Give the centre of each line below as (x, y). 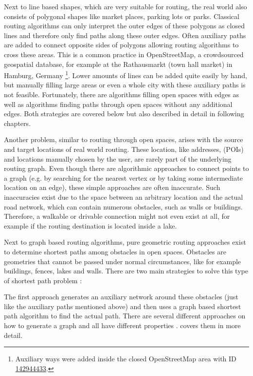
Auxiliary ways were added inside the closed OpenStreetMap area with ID (126, 359)
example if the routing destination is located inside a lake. (90, 225)
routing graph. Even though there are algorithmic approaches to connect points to (126, 168)
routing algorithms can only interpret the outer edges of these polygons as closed (124, 26)
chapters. (17, 123)
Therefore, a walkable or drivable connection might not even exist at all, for (117, 216)
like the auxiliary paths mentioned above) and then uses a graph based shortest (123, 306)
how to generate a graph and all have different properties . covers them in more (122, 325)
